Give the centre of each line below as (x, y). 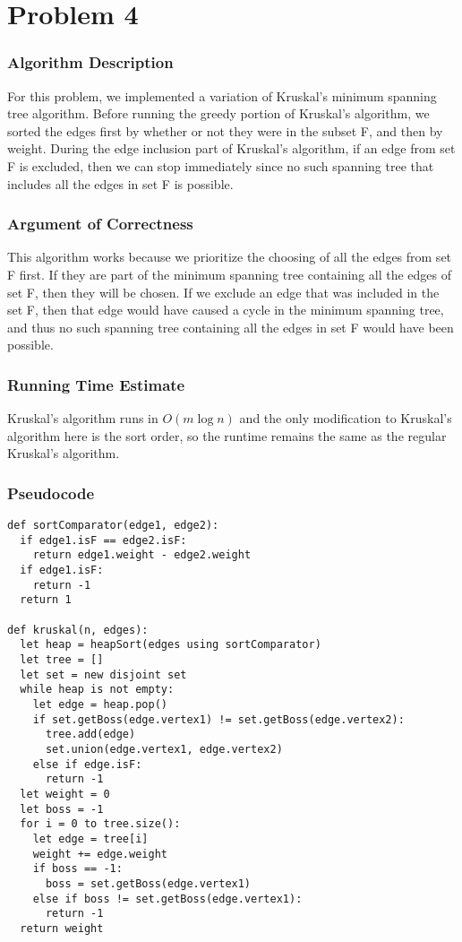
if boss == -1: (77, 869)
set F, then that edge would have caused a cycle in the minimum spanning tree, (226, 310)
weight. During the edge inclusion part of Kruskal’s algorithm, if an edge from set (231, 148)
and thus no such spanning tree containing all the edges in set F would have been (231, 327)
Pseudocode (51, 493)
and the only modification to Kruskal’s (346, 418)
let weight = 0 (65, 794)
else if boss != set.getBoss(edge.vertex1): (167, 899)
